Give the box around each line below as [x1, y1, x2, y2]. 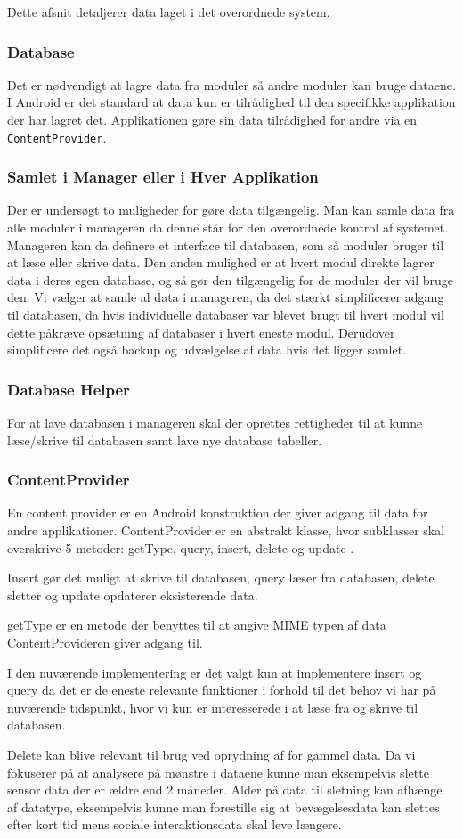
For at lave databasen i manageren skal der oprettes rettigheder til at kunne [7, 413, 423, 432]
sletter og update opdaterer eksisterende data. [7, 585, 258, 604]
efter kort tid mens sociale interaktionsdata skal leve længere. [7, 815, 342, 834]
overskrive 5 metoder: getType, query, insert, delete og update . [7, 538, 354, 557]
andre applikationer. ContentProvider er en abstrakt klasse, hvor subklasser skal [7, 521, 445, 540]
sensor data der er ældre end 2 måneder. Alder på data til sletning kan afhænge [7, 780, 443, 799]
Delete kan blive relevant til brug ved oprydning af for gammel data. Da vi [7, 745, 416, 763]
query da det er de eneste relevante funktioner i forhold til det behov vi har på [7, 680, 436, 699]
